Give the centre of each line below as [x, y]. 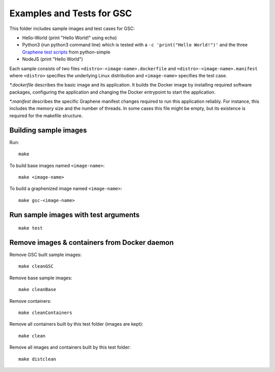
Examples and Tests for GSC [71, 13]
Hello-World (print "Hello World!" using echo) [70, 38]
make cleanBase [37, 290]
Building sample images [48, 130]
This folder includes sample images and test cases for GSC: [72, 28]
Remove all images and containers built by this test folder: [70, 347]
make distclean [37, 359]
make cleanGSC [36, 266]
